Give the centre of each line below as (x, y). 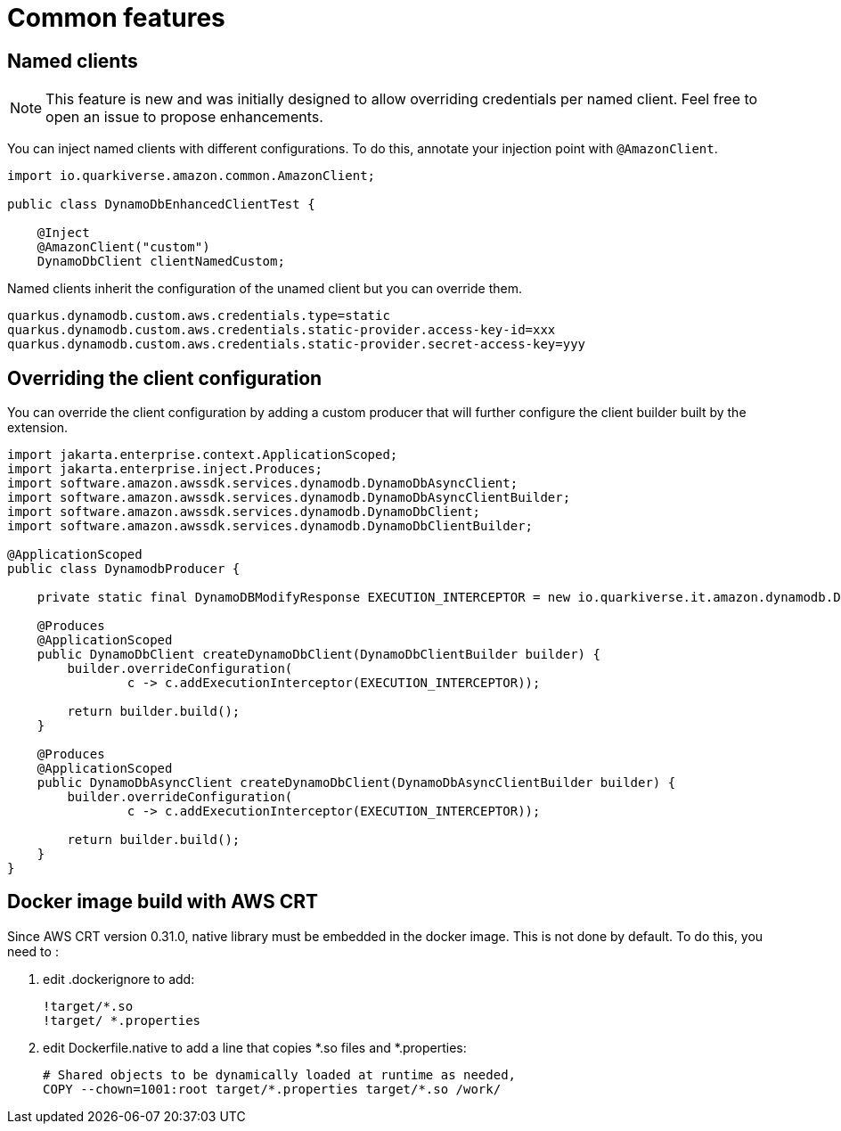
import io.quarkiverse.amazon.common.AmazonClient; (192, 176)
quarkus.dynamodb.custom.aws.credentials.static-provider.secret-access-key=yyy (297, 344)
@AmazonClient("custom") (123, 247)
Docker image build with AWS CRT (163, 902)
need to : (33, 951)
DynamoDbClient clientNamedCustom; (161, 262)
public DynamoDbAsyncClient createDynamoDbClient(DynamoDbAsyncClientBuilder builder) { (356, 783)
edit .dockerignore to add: (119, 979)
